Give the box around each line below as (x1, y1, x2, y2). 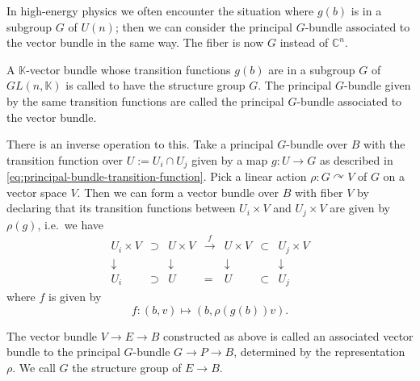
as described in (319, 151, 393, 168)
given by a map (191, 151, 268, 168)
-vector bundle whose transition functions (26, 61, 231, 77)
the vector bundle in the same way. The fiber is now (6, 34, 264, 51)
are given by (330, 199, 390, 216)
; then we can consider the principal (115, 18, 292, 35)
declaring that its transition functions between (6, 199, 236, 216)
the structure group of (72, 359, 182, 376)
